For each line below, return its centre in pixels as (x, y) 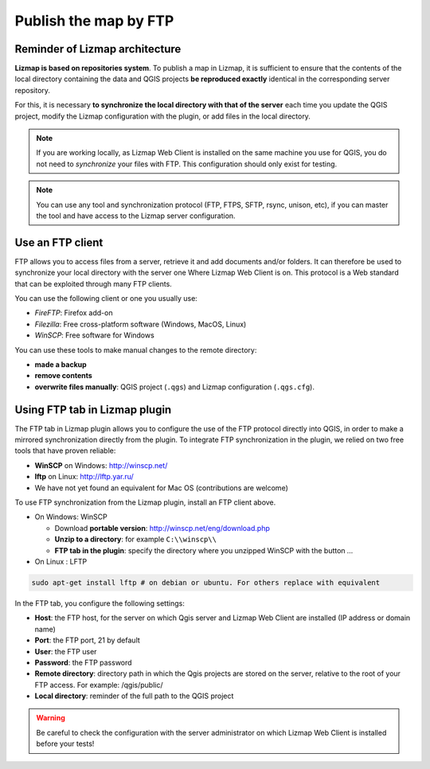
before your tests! (65, 744)
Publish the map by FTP (94, 21)
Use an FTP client (59, 242)
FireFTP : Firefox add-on (74, 313)
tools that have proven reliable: (65, 451)
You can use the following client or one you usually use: (106, 299)
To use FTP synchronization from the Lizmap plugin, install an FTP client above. (145, 502)
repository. (33, 90)
